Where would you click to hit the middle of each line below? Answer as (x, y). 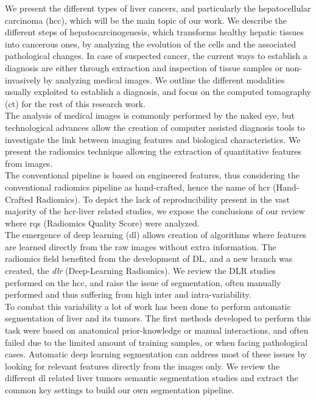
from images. (29, 163)
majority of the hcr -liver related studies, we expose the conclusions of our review (155, 211)
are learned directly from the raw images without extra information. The (141, 246)
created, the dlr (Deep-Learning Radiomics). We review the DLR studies (140, 271)
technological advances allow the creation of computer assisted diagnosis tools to (155, 127)
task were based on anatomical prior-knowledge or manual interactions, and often (157, 330)
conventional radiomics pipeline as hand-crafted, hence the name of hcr (138, 187)
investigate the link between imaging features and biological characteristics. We (153, 139)
